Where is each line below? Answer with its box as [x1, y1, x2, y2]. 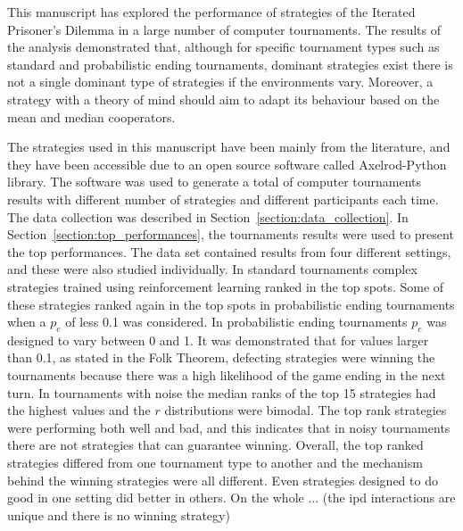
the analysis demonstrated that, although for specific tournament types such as [7, 37, 440, 56]
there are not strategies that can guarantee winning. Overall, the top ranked [7, 436, 424, 454]
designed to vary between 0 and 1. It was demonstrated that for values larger [7, 330, 429, 349]
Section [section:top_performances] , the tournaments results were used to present [7, 225, 454, 244]
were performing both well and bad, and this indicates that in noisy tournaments [7, 418, 451, 436]
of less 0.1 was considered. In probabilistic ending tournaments [65, 312, 408, 331]
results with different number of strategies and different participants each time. [7, 189, 439, 208]
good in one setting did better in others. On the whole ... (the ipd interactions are [7, 488, 456, 507]
